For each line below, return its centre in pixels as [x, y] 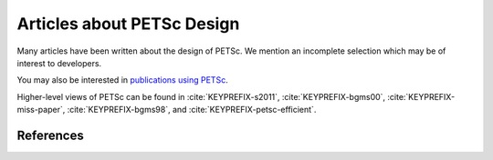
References [50, 135]
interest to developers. [59, 63]
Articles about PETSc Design [128, 24]
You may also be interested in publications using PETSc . [122, 80]
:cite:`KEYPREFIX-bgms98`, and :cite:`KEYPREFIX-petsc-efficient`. [192, 110]
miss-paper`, [41, 110]
